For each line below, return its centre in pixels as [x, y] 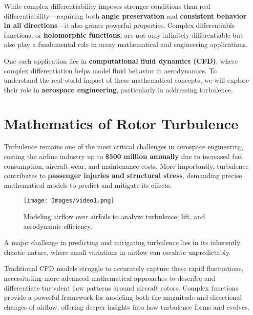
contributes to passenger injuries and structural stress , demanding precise [123, 175]
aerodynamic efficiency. [58, 226]
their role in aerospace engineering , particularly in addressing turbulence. [118, 89]
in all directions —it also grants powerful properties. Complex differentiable [119, 25]
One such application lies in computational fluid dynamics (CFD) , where [121, 60]
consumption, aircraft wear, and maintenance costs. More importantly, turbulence [126, 166]
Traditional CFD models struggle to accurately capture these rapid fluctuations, [124, 268]
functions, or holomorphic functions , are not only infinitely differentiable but [124, 34]
